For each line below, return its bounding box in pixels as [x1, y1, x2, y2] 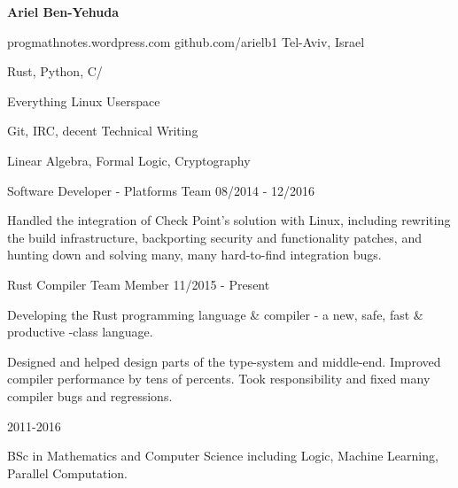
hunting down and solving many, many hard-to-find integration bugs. [7, 245, 382, 264]
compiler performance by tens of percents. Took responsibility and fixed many [7, 369, 431, 388]
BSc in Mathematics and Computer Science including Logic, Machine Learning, [7, 446, 439, 465]
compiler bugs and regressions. [7, 386, 173, 405]
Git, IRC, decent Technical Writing [7, 121, 198, 140]
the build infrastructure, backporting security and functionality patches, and [7, 228, 422, 246]
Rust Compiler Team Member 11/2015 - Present [7, 275, 270, 293]
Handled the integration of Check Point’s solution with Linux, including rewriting [7, 211, 451, 229]
